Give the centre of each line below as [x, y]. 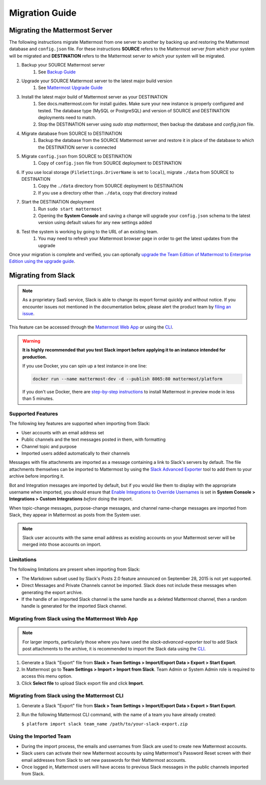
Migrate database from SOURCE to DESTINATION [72, 133]
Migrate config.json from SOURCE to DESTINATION [77, 156]
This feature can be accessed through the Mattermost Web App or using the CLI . [91, 327]
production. [35, 357]
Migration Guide [43, 13]
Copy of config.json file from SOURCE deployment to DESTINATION [110, 163]
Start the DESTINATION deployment [58, 202]
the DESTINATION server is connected [77, 147]
